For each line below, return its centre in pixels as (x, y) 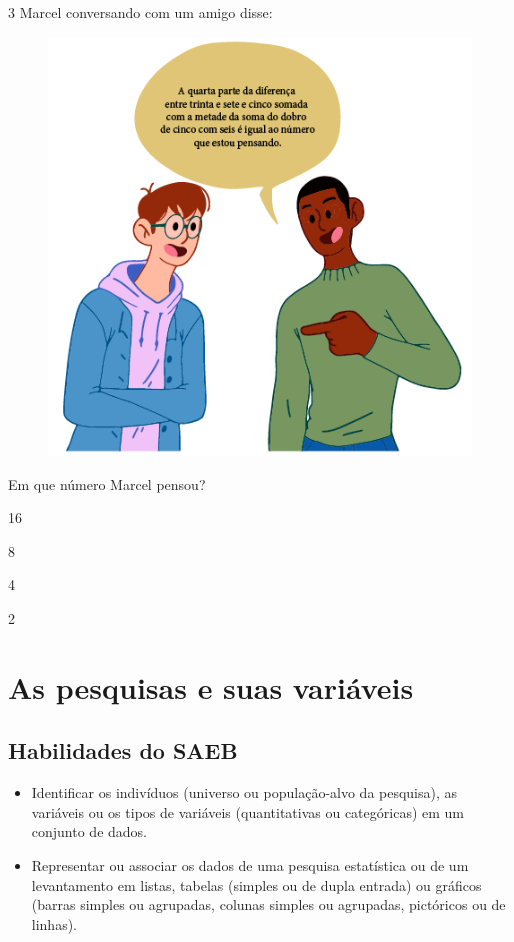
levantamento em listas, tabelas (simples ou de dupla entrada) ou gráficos (256, 884)
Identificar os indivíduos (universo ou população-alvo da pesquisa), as (244, 792)
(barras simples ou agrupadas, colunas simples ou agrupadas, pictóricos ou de (268, 904)
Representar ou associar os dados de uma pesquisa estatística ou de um (250, 865)
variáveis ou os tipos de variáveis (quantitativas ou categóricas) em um (247, 811)
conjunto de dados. (89, 831)
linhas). (54, 923)
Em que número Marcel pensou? (107, 483)
